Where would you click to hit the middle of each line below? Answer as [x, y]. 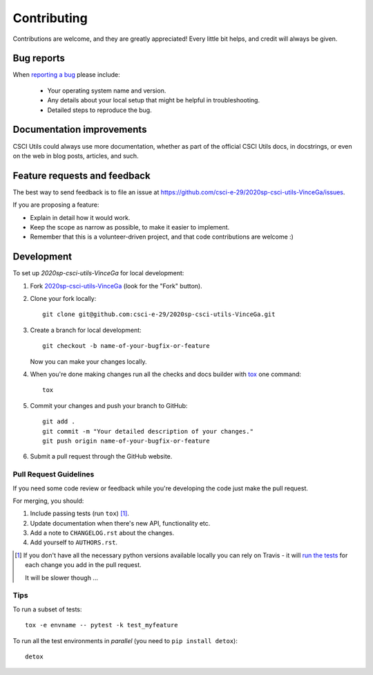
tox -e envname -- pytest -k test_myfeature [102, 625]
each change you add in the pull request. [83, 565]
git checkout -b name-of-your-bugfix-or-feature [126, 346]
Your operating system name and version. [107, 91]
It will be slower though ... [61, 577]
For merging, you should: [48, 501]
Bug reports [39, 58]
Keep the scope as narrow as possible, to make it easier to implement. [130, 227]
